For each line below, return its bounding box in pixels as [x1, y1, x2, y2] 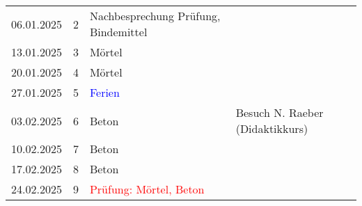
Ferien [89, 84, 120, 100]
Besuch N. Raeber [235, 104, 324, 120]
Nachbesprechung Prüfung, [89, 8, 221, 24]
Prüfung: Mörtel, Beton [89, 181, 205, 197]
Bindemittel [89, 24, 148, 40]
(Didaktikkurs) [235, 120, 308, 136]
